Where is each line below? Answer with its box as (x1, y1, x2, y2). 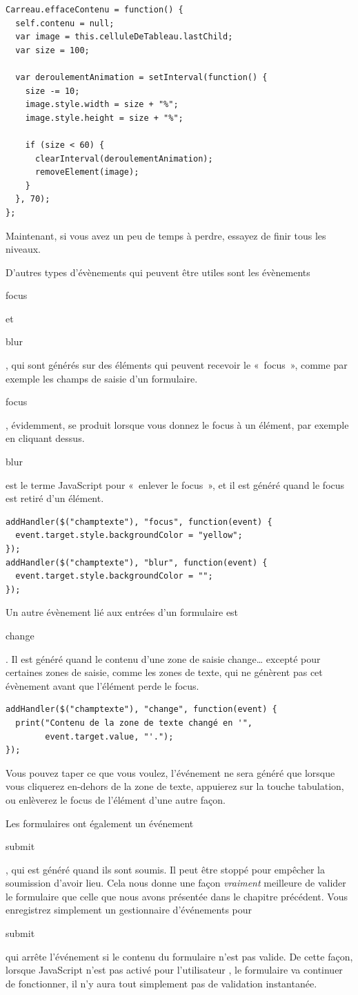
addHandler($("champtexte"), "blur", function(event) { (6, 557, 268, 568)
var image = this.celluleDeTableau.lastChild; (15, 32, 233, 42)
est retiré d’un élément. (6, 491, 104, 505)
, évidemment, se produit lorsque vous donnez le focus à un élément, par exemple (6, 417, 349, 432)
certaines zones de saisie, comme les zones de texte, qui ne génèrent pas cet (6, 665, 323, 679)
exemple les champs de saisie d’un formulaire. (6, 371, 198, 385)
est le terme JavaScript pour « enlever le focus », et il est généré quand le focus (6, 477, 345, 492)
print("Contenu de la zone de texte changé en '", (15, 717, 252, 728)
